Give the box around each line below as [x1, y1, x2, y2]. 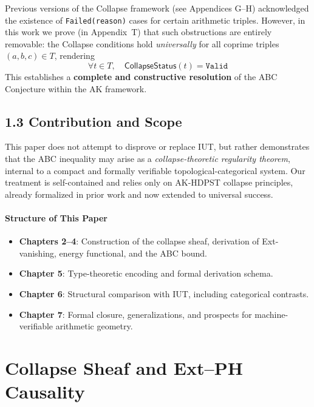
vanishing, [19, 246, 56, 259]
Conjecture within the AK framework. [5, 82, 147, 95]
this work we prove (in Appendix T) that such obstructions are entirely [5, 25, 272, 38]
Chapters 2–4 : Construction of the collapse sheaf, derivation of [19, 235, 259, 247]
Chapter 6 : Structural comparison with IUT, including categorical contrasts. [19, 287, 309, 300]
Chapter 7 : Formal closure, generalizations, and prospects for [19, 308, 252, 320]
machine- [254, 308, 288, 320]
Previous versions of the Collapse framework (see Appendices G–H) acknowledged [5, 2, 309, 14]
